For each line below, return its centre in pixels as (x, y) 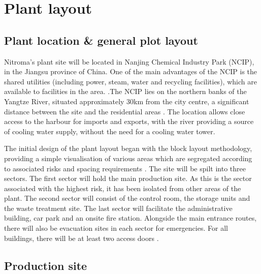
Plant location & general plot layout (101, 40)
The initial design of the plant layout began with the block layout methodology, (128, 148)
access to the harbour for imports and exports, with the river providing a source (129, 121)
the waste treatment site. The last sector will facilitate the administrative (118, 208)
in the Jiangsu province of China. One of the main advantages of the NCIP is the (131, 71)
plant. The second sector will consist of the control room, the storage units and (127, 198)
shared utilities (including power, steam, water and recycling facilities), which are (130, 81)
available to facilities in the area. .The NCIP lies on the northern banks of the (125, 91)
